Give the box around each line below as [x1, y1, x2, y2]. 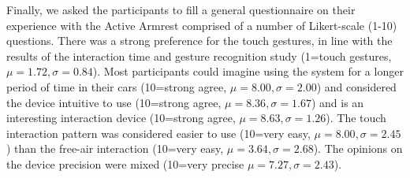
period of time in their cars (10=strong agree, [6, 78, 227, 95]
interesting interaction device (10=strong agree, [6, 109, 236, 126]
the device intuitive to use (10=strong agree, [6, 94, 222, 110]
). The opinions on [313, 140, 403, 157]
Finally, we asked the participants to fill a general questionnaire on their [6, 2, 356, 17]
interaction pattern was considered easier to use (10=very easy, [6, 124, 311, 141]
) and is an [311, 94, 364, 110]
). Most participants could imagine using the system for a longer [92, 63, 404, 80]
